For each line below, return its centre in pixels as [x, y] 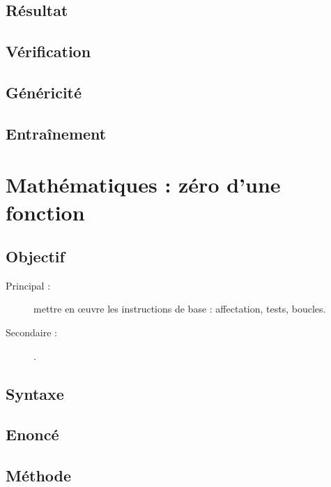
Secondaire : [31, 332]
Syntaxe [35, 393]
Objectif [35, 256]
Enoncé [32, 434]
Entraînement [56, 133]
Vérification [48, 51]
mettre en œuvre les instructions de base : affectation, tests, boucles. [180, 309]
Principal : [28, 285]
